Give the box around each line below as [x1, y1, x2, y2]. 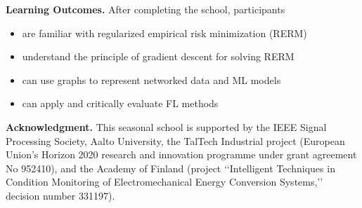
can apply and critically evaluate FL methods [22, 96, 219, 111]
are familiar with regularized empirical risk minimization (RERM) [22, 25, 307, 40]
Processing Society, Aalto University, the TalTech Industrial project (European [6, 133, 345, 148]
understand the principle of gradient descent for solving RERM [22, 49, 295, 64]
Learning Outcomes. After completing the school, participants [6, 2, 285, 16]
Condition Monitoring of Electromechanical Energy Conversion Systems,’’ [6, 174, 323, 189]
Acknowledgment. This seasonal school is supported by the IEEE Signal [6, 119, 327, 134]
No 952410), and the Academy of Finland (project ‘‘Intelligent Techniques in [6, 160, 335, 175]
